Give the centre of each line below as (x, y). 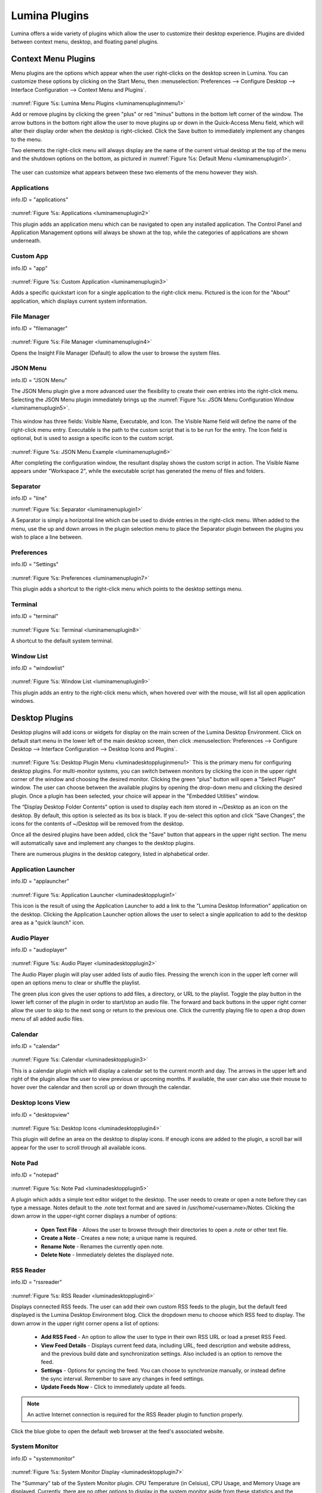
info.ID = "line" (29, 498)
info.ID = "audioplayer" (39, 950)
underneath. (26, 241)
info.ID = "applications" (40, 199)
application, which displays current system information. (79, 301)
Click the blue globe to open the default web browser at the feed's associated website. (118, 1431)
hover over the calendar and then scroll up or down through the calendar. (101, 1088)
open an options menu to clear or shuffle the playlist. (76, 983)
